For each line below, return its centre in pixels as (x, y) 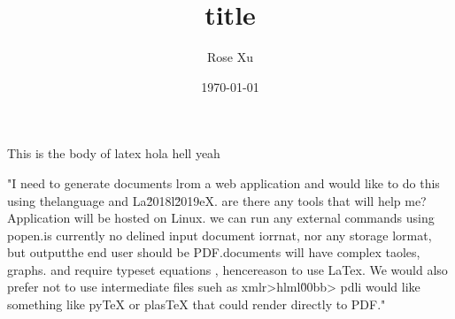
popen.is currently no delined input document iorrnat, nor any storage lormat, (220, 235)
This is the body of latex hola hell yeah (114, 153)
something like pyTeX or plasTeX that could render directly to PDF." (197, 304)
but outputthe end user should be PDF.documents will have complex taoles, (214, 252)
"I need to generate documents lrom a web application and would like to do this (224, 182)
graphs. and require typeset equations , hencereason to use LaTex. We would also (227, 269)
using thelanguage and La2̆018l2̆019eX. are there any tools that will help (204, 200)
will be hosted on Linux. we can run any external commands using (254, 218)
